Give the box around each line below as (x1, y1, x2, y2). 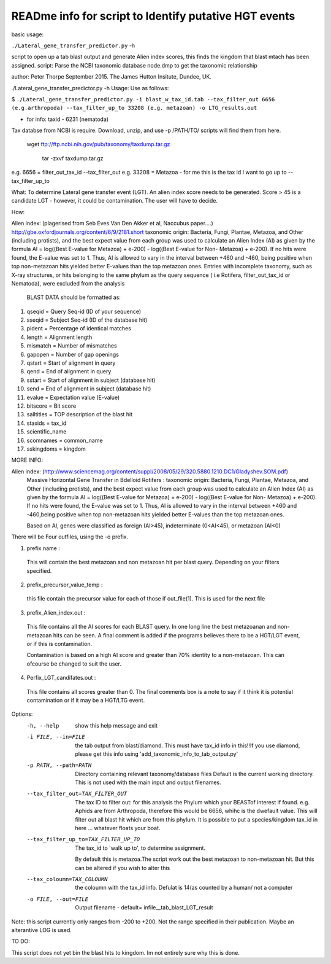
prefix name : (26, 544, 61, 552)
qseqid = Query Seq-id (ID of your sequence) (26, 308, 142, 315)
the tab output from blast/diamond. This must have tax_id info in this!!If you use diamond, (75, 742, 300, 749)
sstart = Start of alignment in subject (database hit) (26, 376, 156, 384)
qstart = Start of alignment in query (26, 359, 116, 367)
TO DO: (11, 938, 31, 945)
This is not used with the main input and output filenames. (75, 779, 222, 786)
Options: (11, 710, 33, 718)
